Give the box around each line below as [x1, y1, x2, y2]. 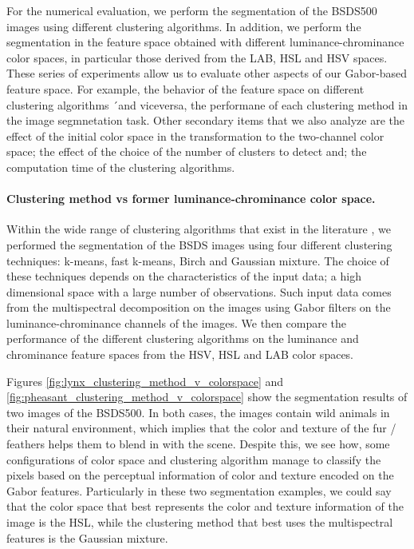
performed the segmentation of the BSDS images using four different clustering [6, 236, 392, 253]
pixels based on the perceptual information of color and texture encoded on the [6, 467, 394, 483]
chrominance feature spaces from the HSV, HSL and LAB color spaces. [6, 346, 354, 363]
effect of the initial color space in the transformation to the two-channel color [6, 127, 384, 144]
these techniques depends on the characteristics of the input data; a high [6, 268, 361, 284]
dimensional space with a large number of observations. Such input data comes [6, 283, 392, 300]
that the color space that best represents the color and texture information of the [6, 498, 404, 515]
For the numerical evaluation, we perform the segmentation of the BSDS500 [6, 2, 377, 18]
